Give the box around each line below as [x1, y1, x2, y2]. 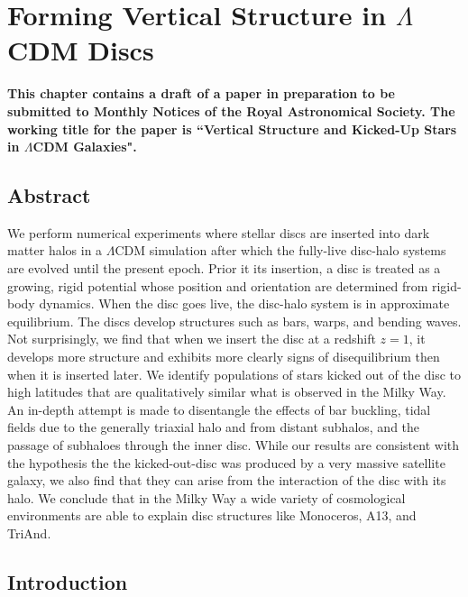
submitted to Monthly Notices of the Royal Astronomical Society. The [7, 101, 455, 120]
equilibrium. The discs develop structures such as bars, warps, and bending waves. [7, 311, 462, 330]
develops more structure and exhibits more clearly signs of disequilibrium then [7, 347, 440, 366]
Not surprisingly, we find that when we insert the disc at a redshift [7, 329, 376, 348]
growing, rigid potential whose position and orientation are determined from [7, 276, 428, 295]
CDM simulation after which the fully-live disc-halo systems [115, 241, 446, 260]
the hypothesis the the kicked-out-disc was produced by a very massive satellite [7, 453, 445, 472]
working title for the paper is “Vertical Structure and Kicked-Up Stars [7, 119, 457, 138]
